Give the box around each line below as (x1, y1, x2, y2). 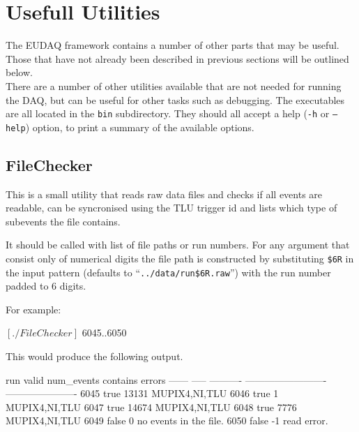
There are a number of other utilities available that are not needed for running (6, 78, 342, 93)
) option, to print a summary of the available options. (25, 119, 254, 134)
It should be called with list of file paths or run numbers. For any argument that (6, 237, 350, 252)
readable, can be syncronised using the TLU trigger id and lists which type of (6, 200, 337, 215)
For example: (6, 301, 61, 316)
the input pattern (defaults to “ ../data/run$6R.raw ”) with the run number (6, 265, 331, 279)
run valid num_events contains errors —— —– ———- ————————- (6, 372, 327, 387)
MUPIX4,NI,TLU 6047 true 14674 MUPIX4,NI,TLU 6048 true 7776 (6, 399, 297, 414)
